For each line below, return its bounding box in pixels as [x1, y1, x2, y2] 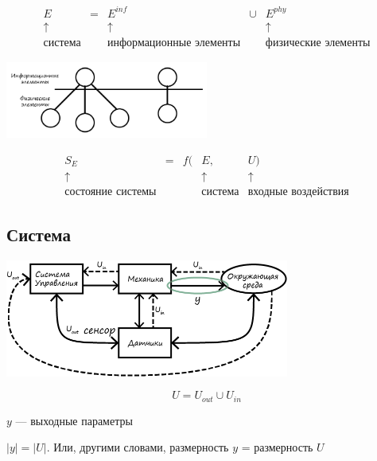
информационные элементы [107, 37, 241, 49]
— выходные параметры [15, 412, 133, 428]
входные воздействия [247, 186, 349, 197]
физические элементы [265, 37, 371, 49]
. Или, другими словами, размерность [46, 439, 229, 455]
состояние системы [64, 186, 157, 197]
